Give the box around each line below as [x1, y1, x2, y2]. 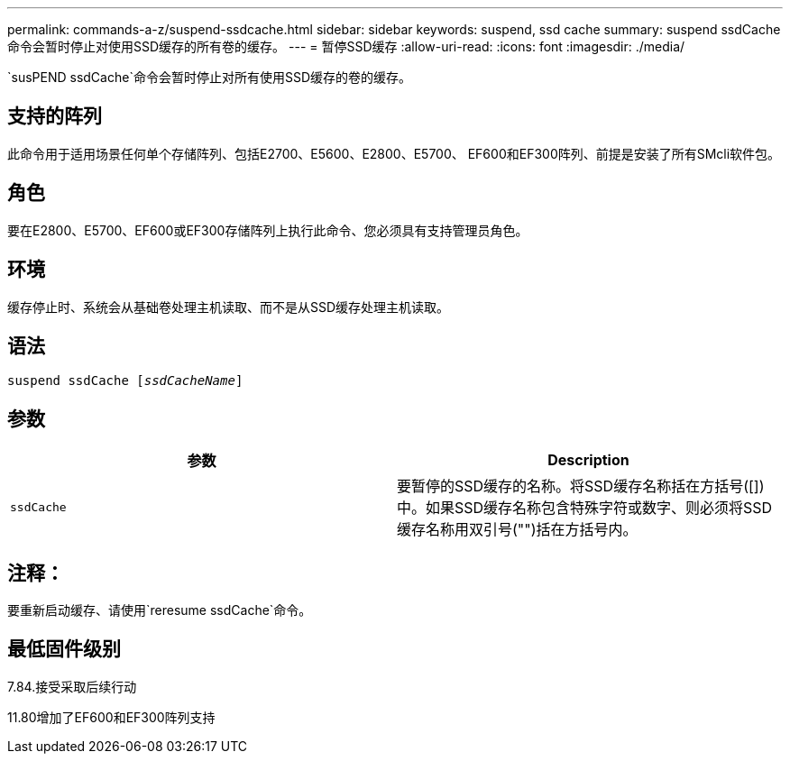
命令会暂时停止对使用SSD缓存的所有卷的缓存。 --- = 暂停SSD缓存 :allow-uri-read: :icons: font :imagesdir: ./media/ [7, 39, 685, 54]
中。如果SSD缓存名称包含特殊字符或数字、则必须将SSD [397, 499, 773, 518]
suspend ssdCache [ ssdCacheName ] [7, 373, 243, 389]
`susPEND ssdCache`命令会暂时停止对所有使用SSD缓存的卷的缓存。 [7, 69, 411, 85]
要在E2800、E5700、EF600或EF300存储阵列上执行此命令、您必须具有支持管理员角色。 [7, 222, 528, 238]
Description [547, 451, 629, 470]
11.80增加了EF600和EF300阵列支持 [7, 709, 216, 725]
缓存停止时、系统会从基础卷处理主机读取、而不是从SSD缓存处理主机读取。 [7, 298, 450, 315]
